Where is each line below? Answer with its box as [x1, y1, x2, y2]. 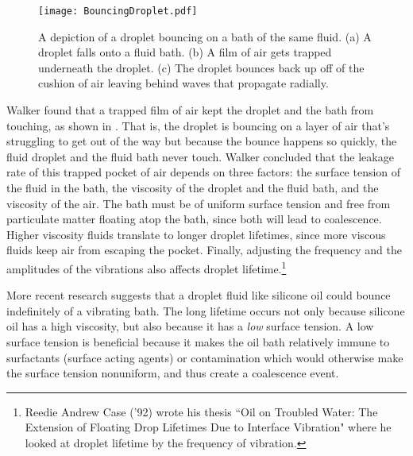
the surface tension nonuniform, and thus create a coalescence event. [6, 365, 339, 381]
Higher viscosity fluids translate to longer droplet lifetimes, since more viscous [6, 226, 386, 242]
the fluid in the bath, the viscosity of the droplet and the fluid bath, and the [6, 180, 379, 195]
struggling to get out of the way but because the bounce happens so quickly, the [6, 133, 397, 149]
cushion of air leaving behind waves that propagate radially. [38, 75, 329, 91]
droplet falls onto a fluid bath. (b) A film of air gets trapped [38, 44, 332, 60]
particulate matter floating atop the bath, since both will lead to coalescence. [6, 211, 382, 227]
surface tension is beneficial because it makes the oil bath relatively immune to [6, 334, 390, 350]
